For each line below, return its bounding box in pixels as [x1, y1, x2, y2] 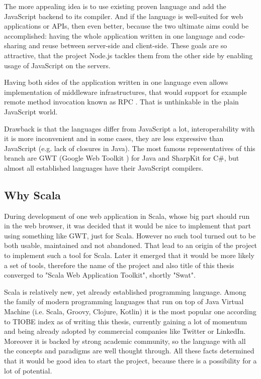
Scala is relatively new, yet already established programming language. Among [4, 286, 246, 297]
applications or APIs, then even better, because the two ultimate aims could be [4, 21, 249, 31]
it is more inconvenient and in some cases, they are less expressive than [4, 133, 224, 144]
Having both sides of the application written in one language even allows [4, 77, 228, 87]
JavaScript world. [4, 106, 58, 116]
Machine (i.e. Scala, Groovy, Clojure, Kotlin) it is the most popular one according [4, 306, 256, 317]
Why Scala [4, 187, 61, 202]
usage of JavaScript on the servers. [4, 60, 111, 70]
